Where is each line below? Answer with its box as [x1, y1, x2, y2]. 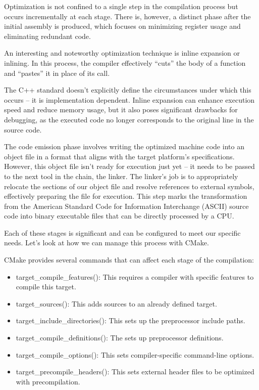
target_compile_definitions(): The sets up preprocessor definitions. [16, 332, 224, 343]
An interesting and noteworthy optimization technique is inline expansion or [4, 48, 240, 58]
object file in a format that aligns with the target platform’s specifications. [4, 151, 235, 161]
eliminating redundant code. [4, 30, 91, 41]
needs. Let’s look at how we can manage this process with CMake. [4, 237, 209, 248]
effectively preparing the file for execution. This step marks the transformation [4, 191, 247, 201]
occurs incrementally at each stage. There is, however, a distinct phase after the [4, 11, 251, 21]
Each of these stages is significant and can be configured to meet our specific [4, 227, 241, 238]
